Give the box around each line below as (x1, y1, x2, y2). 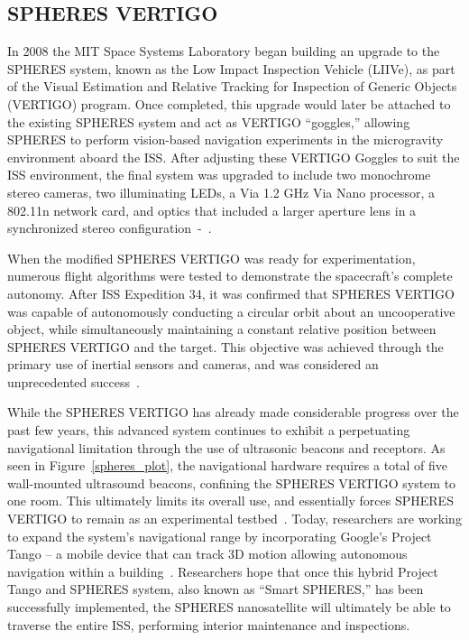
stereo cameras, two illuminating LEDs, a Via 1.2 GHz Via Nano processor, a (7, 182, 436, 201)
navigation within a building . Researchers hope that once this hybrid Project (7, 561, 438, 580)
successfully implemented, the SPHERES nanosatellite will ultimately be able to (7, 598, 451, 617)
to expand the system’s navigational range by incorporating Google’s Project (7, 526, 432, 545)
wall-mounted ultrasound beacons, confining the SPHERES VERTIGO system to (7, 473, 456, 492)
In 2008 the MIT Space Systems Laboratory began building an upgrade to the (7, 42, 440, 60)
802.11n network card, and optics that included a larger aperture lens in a (7, 200, 417, 219)
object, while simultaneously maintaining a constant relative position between (7, 320, 437, 339)
